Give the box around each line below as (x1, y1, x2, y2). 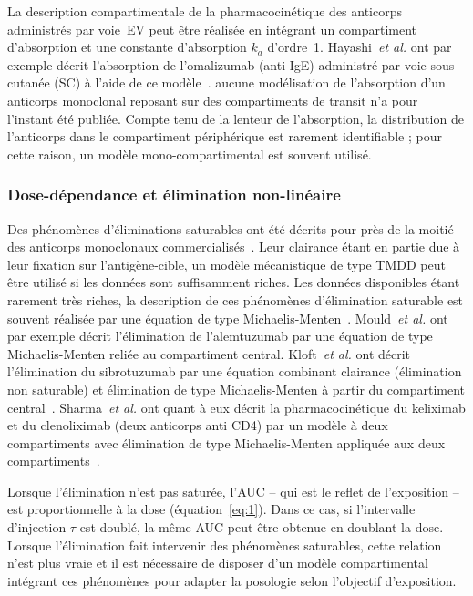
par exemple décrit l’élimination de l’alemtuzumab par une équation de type (7, 326, 433, 345)
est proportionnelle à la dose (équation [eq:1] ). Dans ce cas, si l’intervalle (7, 499, 416, 519)
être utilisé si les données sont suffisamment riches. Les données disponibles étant (7, 272, 460, 292)
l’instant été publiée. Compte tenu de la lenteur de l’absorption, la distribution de (7, 108, 464, 128)
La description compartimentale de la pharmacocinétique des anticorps (7, 2, 403, 20)
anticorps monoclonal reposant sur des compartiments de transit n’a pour (7, 90, 418, 109)
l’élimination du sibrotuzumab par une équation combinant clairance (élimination (7, 362, 462, 381)
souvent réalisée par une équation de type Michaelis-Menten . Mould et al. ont (7, 308, 448, 327)
